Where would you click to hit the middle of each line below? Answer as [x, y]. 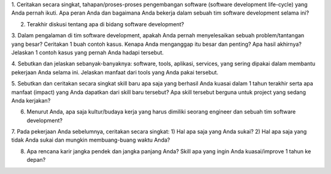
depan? [36, 160]
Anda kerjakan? [31, 100]
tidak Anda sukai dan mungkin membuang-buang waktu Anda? [91, 140]
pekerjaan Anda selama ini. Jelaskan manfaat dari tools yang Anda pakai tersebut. [115, 72]
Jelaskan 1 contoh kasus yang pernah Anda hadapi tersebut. [88, 53]
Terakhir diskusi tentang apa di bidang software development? [105, 24]
